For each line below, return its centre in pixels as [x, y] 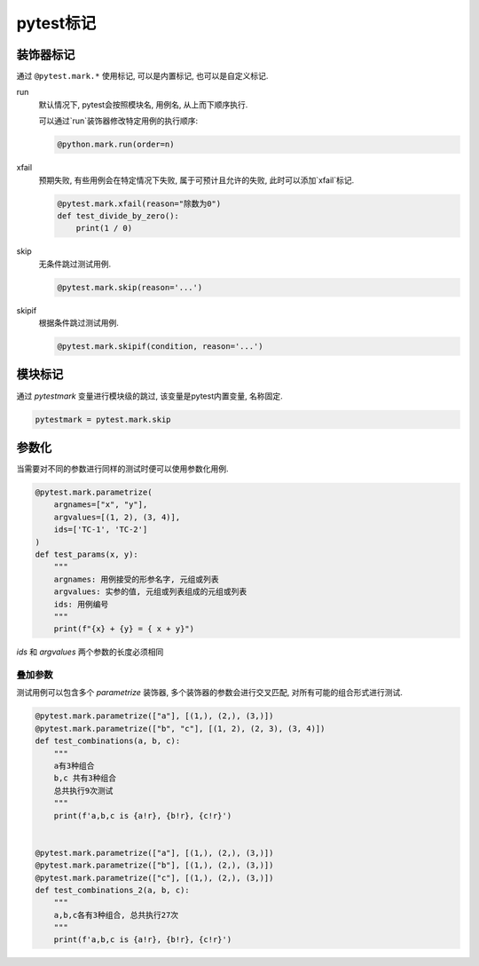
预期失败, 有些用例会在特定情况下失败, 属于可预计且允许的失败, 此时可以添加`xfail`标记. [196, 180]
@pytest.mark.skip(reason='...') [130, 287]
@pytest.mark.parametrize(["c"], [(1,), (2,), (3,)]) [154, 878]
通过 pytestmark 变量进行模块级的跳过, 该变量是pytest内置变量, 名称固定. [149, 396]
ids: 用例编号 [81, 604]
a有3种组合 [74, 766]
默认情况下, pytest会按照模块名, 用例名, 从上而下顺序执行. [143, 104]
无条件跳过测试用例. [75, 264]
